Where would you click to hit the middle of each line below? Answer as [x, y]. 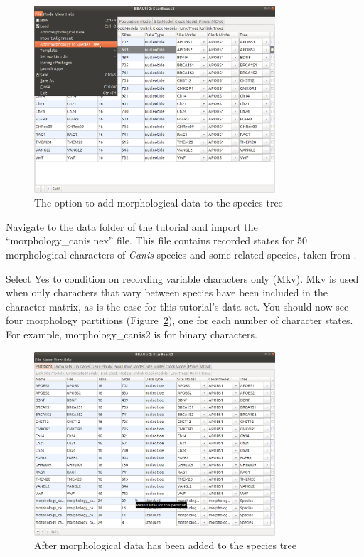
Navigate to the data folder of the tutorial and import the [132, 226]
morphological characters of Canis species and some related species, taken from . [181, 255]
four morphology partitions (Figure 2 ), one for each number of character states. [180, 320]
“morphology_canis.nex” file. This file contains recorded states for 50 [157, 240]
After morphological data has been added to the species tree [165, 545]
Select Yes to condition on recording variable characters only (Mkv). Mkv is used [182, 278]
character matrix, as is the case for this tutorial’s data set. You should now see [177, 306]
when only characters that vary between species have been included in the [167, 292]
